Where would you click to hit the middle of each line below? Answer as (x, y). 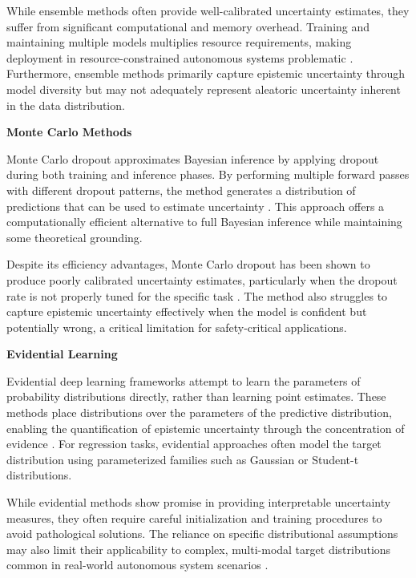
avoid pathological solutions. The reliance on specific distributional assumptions (202, 534)
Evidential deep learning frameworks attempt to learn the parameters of (184, 380)
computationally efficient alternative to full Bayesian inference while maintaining (204, 222)
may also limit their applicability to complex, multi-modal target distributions (199, 549)
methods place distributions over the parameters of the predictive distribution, (199, 412)
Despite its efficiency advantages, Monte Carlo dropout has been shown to (188, 264)
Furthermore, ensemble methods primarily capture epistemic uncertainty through (206, 73)
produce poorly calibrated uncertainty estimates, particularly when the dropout (202, 279)
